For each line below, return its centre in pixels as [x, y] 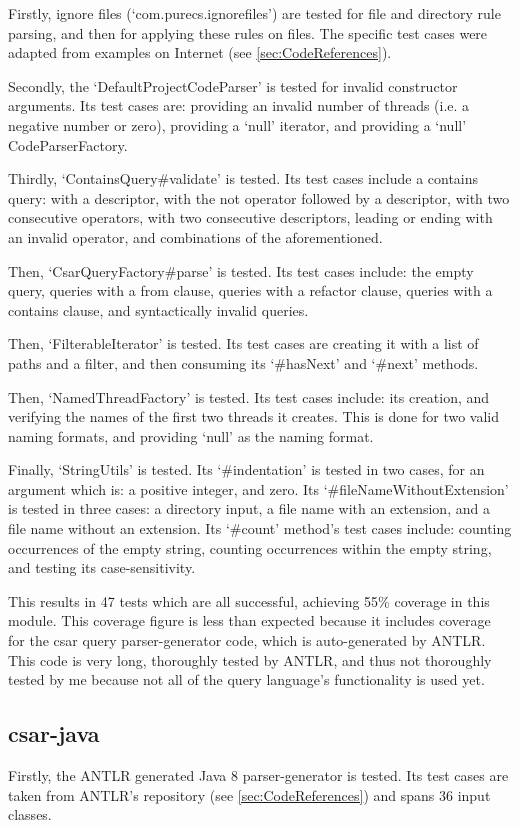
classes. [30, 814]
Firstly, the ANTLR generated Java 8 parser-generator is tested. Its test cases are [258, 775]
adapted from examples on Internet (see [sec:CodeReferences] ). [200, 52]
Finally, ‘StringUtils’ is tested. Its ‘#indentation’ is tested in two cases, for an [246, 469]
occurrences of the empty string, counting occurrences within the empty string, [250, 547]
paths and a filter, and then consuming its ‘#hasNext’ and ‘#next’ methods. [243, 362]
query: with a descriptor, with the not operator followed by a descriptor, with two [259, 197]
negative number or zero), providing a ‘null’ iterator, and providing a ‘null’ [237, 124]
